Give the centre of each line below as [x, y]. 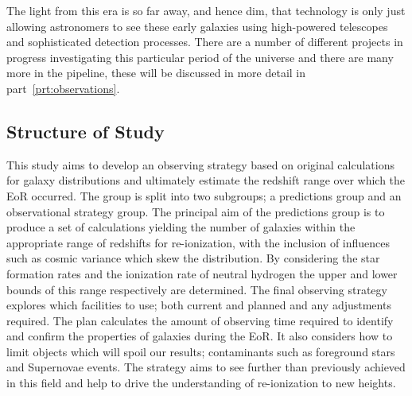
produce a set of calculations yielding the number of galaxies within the [181, 227]
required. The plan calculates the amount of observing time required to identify [200, 320]
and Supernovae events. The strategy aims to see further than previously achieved [206, 367]
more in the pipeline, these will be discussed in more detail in [156, 73]
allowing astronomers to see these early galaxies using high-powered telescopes [197, 26]
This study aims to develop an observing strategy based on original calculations [200, 164]
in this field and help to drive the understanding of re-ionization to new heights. [201, 383]
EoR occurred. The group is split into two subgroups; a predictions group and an [204, 195]
